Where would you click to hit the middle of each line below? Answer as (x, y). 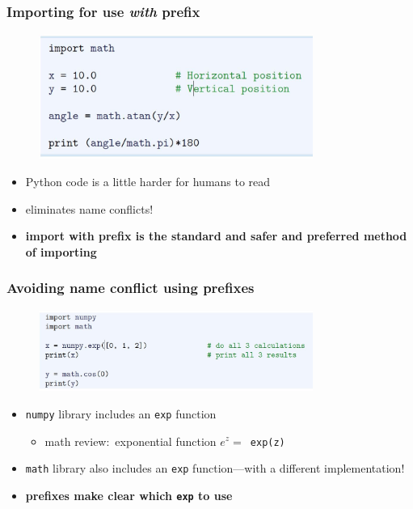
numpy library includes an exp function (121, 413)
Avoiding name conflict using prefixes (131, 288)
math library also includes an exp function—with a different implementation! (215, 468)
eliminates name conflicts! (89, 208)
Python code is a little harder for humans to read (148, 182)
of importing (61, 251)
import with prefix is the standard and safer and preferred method (216, 236)
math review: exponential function (131, 441)
